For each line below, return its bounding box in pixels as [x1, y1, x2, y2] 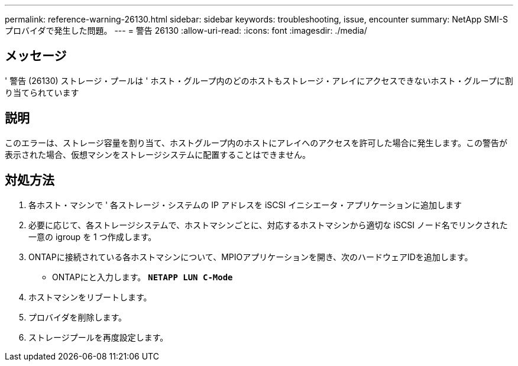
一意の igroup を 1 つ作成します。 [28, 231, 157, 242]
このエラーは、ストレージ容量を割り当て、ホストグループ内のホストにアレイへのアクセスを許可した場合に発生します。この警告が [5, 137, 508, 148]
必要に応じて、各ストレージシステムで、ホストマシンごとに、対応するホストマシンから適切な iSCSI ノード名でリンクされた [28, 219, 508, 230]
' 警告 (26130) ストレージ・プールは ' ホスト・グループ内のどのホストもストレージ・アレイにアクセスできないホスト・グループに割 [5, 75, 513, 86]
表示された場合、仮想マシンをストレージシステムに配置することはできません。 [5, 149, 310, 160]
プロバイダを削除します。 [28, 312, 127, 322]
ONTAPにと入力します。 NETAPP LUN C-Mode [52, 271, 233, 282]
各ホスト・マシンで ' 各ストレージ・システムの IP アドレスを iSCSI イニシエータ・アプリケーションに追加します [28, 199, 462, 210]
